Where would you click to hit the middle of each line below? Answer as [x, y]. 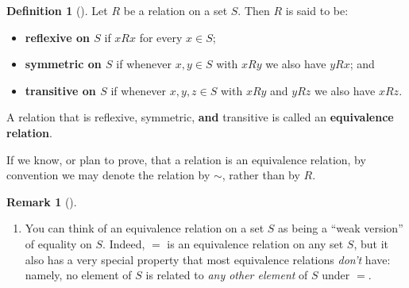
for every [161, 37]
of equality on [58, 243]
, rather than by [261, 175]
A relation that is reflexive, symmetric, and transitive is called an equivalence [200, 117]
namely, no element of [78, 275]
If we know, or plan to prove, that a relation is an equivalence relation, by [186, 159]
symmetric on [63, 64]
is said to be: [317, 10]
